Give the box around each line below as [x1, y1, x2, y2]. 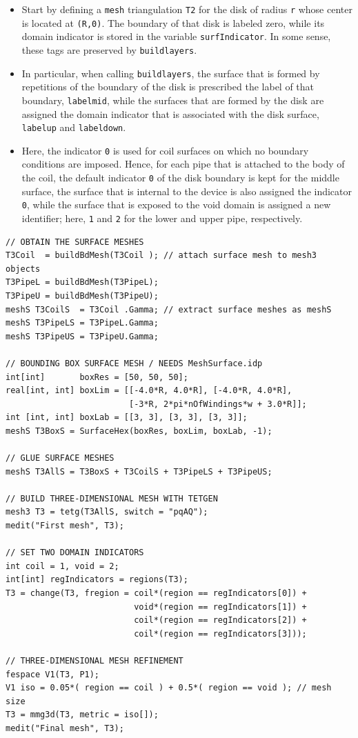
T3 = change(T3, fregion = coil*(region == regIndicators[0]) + [6, 588, 307, 599]
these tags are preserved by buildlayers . [21, 42, 197, 57]
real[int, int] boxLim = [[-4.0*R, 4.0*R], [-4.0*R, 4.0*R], [6, 386, 292, 396]
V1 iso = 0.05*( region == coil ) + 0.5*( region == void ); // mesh [6, 683, 332, 693]
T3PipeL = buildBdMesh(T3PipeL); [6, 277, 159, 288]
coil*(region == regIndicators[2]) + [134, 615, 307, 626]
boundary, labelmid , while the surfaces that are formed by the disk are [21, 92, 324, 107]
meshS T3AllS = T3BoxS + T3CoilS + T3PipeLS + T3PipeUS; [6, 466, 272, 477]
